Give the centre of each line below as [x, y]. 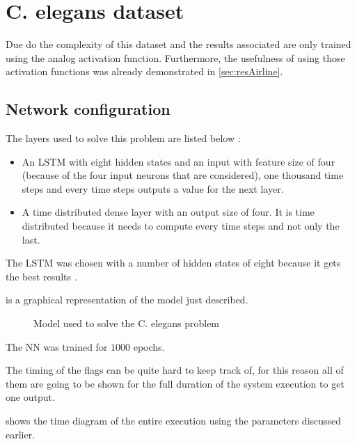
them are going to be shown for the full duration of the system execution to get [175, 383]
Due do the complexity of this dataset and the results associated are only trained [178, 44]
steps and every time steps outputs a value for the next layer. [153, 188]
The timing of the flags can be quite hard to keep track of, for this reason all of [175, 370]
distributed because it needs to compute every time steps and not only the [181, 226]
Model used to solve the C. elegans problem [127, 323]
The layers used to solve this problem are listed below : [123, 138]
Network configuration [88, 109]
